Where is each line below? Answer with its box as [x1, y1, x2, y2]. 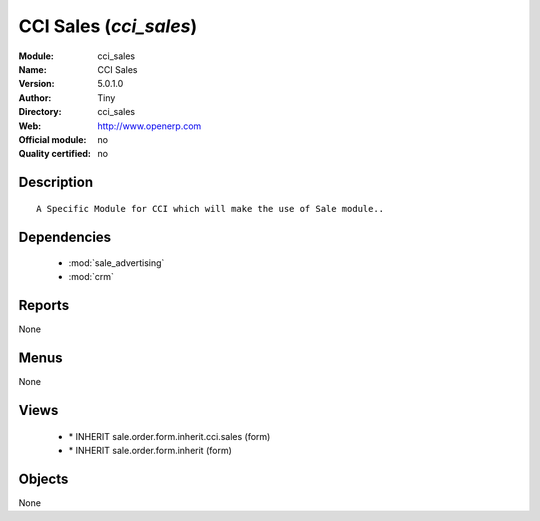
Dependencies [18, 228, 112, 245]
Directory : [18, 106, 62, 118]
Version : [18, 78, 55, 90]
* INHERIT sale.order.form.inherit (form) [68, 445, 232, 457]
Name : [18, 63, 47, 75]
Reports [18, 297, 70, 314]
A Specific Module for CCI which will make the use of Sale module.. [36, 203, 385, 214]
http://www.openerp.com [97, 120, 202, 132]
